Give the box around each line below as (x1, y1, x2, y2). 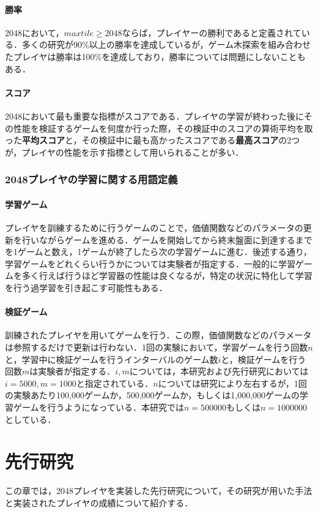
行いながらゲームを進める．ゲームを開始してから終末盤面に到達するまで (21, 233, 312, 246)
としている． (5, 412, 56, 425)
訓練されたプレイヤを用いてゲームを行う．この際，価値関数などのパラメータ (5, 329, 312, 341)
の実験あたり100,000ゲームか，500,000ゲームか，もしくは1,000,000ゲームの (5, 389, 300, 401)
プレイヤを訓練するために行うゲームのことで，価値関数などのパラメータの (5, 221, 303, 234)
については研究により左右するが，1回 (158, 376, 307, 389)
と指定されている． (76, 376, 153, 389)
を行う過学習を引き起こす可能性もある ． (5, 281, 168, 294)
